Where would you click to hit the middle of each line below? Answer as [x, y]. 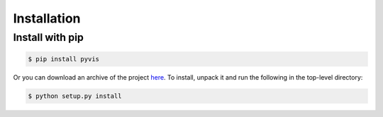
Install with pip [49, 37]
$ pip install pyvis [63, 59]
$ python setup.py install [75, 96]
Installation [47, 18]
